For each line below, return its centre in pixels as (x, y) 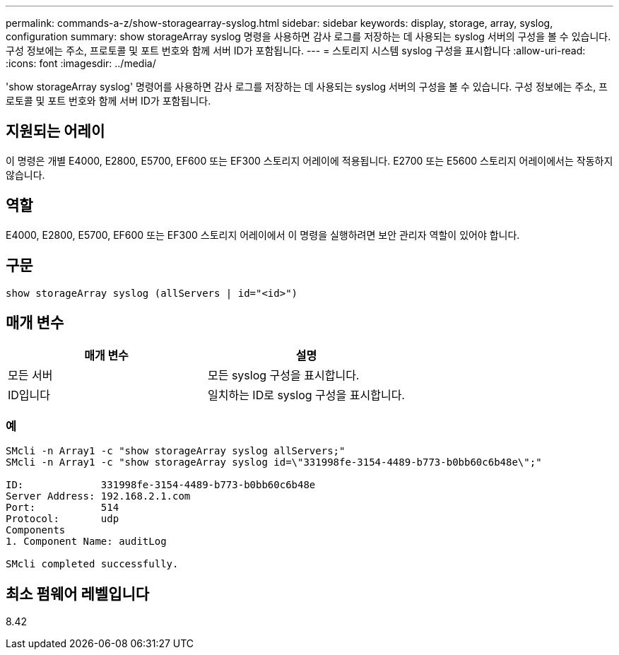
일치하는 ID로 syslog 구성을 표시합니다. (306, 395)
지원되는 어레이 (55, 131)
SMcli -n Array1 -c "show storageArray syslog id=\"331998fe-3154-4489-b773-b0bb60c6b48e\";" (274, 462)
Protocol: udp (63, 519)
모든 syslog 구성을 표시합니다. (283, 376)
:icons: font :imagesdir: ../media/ (81, 63)
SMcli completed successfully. (92, 564)
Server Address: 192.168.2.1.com (98, 496)
